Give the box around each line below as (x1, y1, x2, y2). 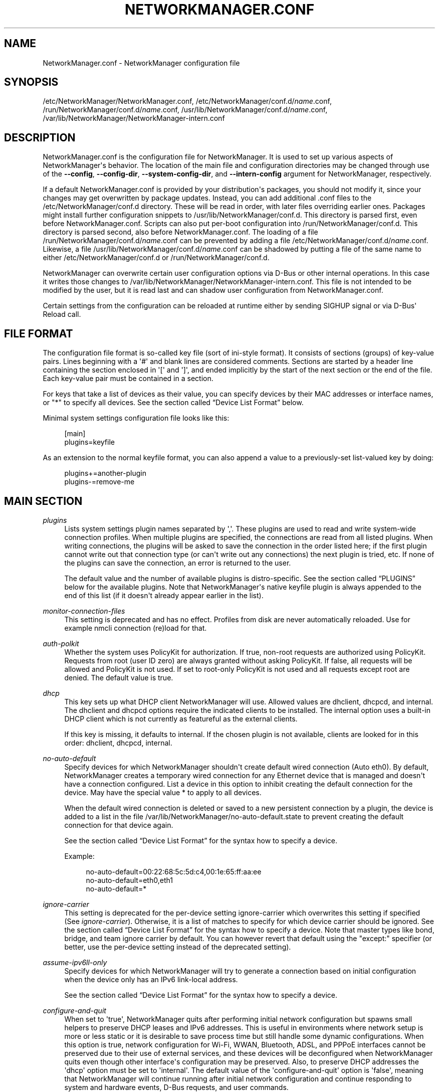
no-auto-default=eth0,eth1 (86, 875, 173, 884)
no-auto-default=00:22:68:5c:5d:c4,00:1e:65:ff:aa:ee (86, 867, 262, 876)
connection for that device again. (64, 820, 173, 829)
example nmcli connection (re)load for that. (64, 623, 207, 632)
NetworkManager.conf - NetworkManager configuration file (43, 58, 240, 67)
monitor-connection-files (43, 606, 125, 615)
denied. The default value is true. (64, 673, 173, 682)
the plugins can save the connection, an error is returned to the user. (64, 558, 291, 567)
